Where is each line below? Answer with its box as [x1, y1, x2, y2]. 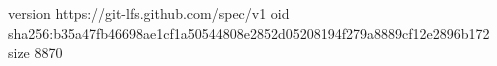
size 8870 [8, 42, 63, 63]
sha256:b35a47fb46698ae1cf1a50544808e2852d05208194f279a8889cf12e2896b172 [8, 22, 490, 43]
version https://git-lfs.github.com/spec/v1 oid [8, 3, 290, 23]
